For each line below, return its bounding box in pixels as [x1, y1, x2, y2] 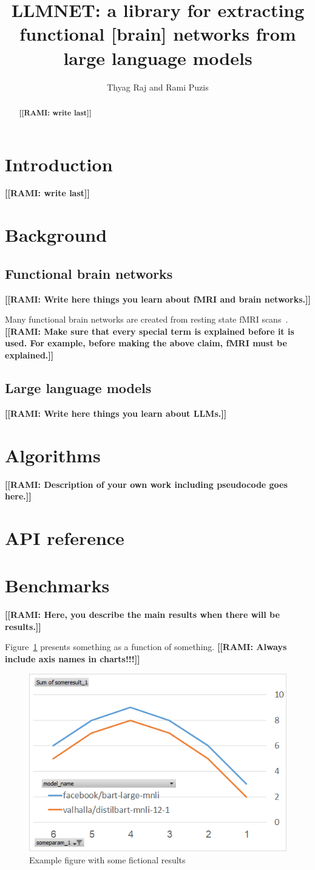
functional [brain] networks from [19, 21, 296, 46]
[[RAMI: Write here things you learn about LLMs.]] [5, 406, 227, 419]
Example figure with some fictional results [29, 853, 186, 866]
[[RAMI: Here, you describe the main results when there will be [5, 608, 280, 621]
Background [5, 222, 107, 247]
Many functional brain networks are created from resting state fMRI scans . [5, 313, 288, 326]
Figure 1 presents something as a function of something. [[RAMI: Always [5, 640, 287, 653]
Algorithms [5, 442, 101, 467]
